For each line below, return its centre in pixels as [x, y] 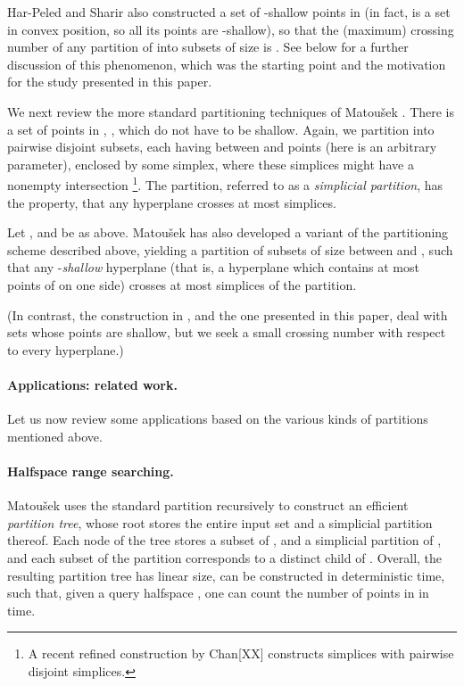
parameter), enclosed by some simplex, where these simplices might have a [211, 164]
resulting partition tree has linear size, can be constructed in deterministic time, [226, 575]
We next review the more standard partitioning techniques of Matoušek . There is [231, 111]
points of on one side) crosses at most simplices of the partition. [182, 284]
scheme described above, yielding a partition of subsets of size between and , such [230, 249]
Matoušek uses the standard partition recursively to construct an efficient [208, 505]
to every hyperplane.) [66, 349]
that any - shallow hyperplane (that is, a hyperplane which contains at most [213, 267]
